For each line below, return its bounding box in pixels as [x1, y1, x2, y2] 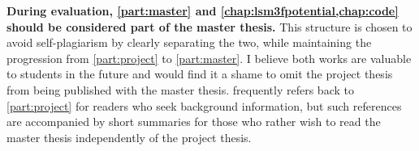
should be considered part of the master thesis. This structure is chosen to [6, 18, 413, 35]
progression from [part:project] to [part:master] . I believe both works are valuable [6, 49, 412, 66]
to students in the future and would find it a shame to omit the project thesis [6, 65, 393, 82]
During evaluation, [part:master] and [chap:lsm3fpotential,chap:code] [6, 2, 399, 19]
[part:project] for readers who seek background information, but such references [6, 97, 402, 114]
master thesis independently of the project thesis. [6, 128, 252, 145]
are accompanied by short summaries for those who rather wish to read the [6, 113, 381, 130]
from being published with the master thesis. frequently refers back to [6, 81, 354, 98]
